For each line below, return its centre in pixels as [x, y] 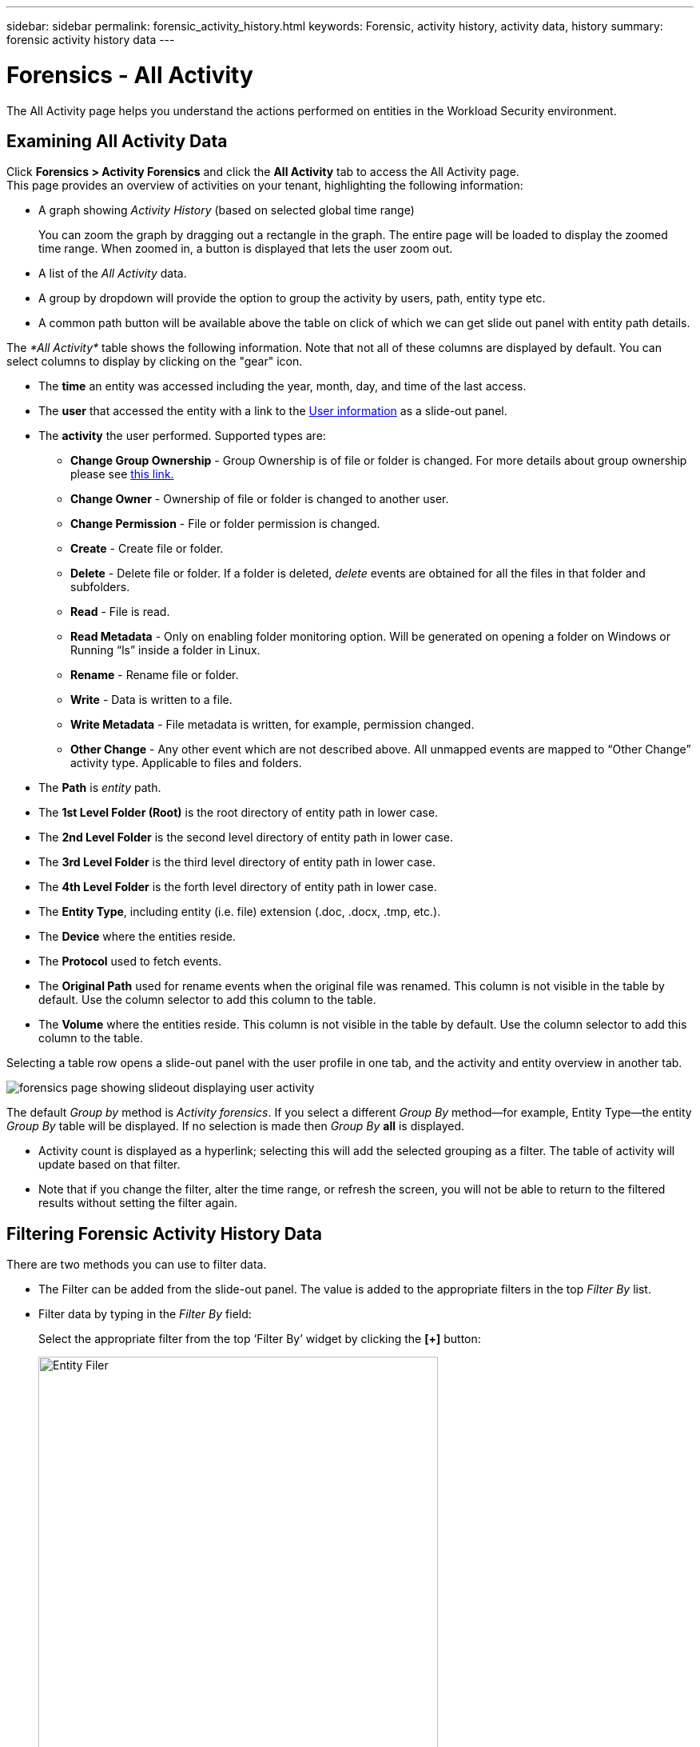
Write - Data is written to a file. [151, 700]
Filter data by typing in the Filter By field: [145, 1314]
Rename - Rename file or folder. [155, 675]
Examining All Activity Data [117, 141]
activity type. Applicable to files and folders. [186, 763]
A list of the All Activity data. [113, 274]
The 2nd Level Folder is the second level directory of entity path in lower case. [246, 838]
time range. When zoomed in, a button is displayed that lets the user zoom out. [246, 249]
